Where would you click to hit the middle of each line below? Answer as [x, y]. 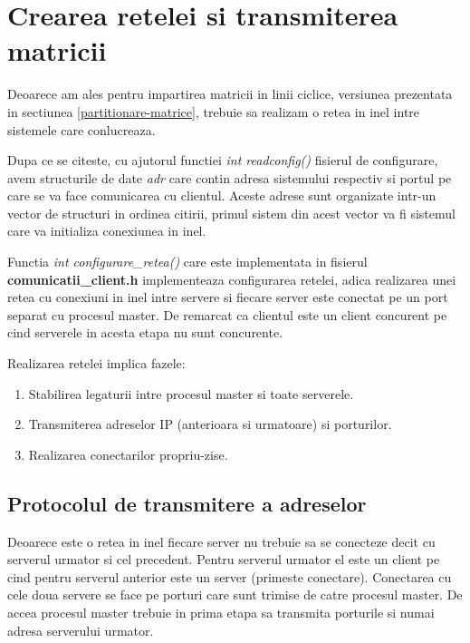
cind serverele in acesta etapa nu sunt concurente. [145, 332]
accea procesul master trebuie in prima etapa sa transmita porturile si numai [221, 612]
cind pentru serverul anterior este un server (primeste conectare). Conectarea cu [230, 576]
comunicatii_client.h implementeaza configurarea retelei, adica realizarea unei [232, 279]
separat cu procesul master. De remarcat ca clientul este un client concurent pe [227, 314]
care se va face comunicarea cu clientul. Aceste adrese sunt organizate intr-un [222, 195]
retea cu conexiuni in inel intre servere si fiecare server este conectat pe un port [228, 297]
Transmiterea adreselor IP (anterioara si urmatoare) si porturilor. [210, 424]
